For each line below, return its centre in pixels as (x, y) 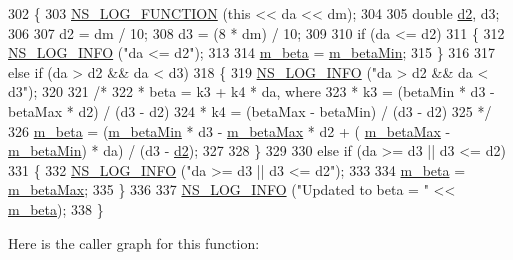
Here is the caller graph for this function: (134, 242)
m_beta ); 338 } (56, 208)
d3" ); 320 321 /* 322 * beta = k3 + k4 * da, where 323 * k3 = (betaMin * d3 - (251, 91)
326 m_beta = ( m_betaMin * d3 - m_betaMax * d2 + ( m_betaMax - (229, 130)
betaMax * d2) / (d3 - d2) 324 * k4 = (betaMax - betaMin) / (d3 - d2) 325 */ (250, 110)
